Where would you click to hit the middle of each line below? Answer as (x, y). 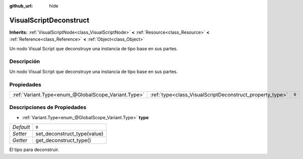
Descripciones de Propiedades (48, 107)
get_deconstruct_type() (63, 140)
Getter (20, 140)
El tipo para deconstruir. (34, 150)
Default (21, 127)
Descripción (25, 61)
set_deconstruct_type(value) (69, 134)
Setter (20, 134)
